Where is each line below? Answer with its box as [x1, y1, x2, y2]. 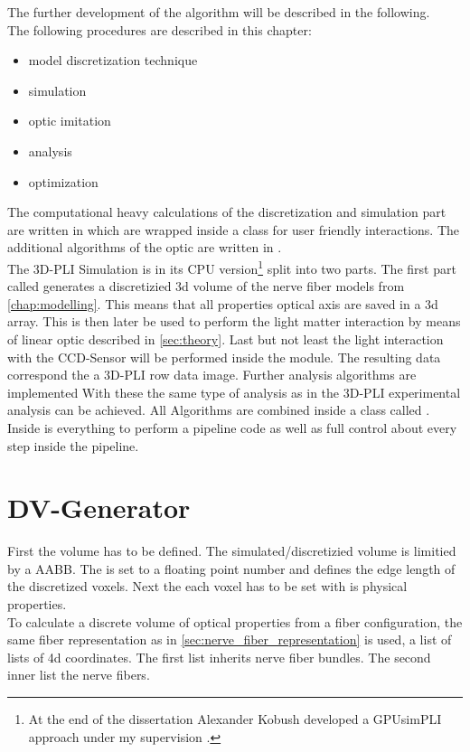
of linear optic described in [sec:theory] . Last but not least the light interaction [7, 329, 444, 348]
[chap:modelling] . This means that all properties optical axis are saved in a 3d [7, 294, 438, 313]
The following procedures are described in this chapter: [7, 20, 312, 39]
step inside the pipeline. [7, 436, 139, 455]
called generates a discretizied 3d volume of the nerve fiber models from [7, 277, 405, 296]
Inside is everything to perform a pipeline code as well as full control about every [7, 418, 457, 437]
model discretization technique [28, 51, 198, 70]
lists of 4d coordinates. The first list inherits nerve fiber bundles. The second [7, 647, 431, 666]
